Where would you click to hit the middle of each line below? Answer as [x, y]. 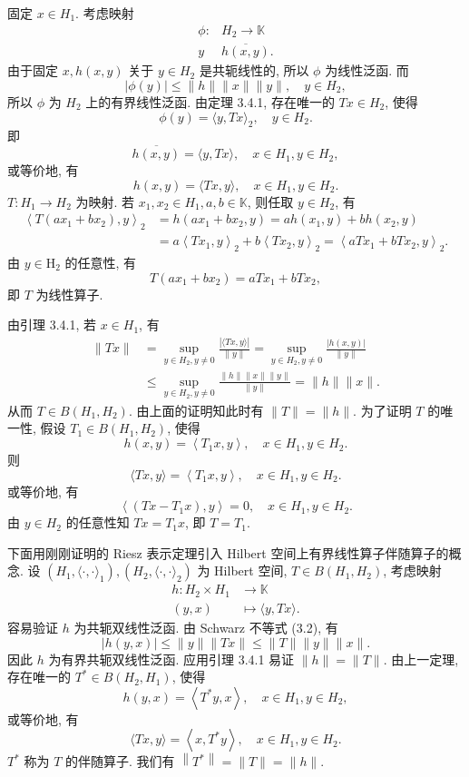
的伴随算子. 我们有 [120, 761]
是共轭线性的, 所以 [254, 70]
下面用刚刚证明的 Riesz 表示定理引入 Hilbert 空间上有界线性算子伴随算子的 [228, 552]
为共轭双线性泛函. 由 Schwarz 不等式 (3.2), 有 [206, 627]
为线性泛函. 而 [367, 70]
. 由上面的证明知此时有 [196, 410]
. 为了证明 [382, 410]
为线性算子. [69, 294]
